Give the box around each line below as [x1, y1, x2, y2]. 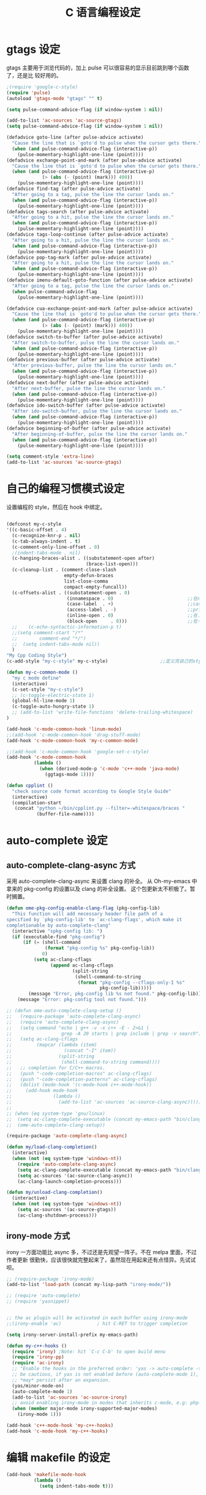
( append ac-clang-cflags [50, 962, 114, 968]
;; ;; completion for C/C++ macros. [6, 1064, 105, 1071]
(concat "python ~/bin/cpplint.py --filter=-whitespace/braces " [14, 806, 185, 812]
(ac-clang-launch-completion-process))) [17, 1178, 122, 1185]
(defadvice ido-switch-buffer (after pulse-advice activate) [6, 402, 166, 409]
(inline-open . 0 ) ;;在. [66, 613, 200, 619]
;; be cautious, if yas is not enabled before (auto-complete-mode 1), [12, 1371, 199, 1378]
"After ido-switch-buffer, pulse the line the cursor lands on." [12, 408, 183, 415]
